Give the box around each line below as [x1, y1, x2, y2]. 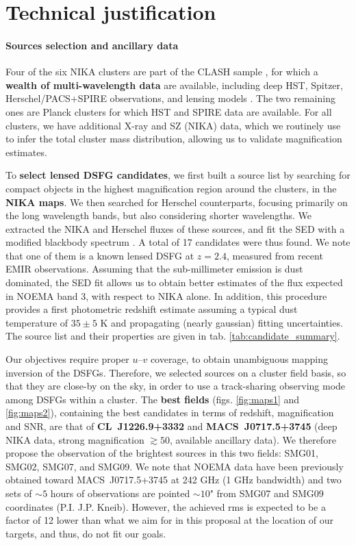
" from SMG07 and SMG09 [209, 485, 324, 500]
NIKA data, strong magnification [5, 432, 144, 446]
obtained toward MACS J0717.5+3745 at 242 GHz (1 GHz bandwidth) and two [5, 472, 342, 487]
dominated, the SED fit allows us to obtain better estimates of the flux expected [5, 275, 343, 290]
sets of [5, 485, 32, 500]
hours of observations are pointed [50, 485, 190, 500]
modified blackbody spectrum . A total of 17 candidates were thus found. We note [5, 235, 351, 249]
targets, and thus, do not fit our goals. [5, 526, 166, 540]
